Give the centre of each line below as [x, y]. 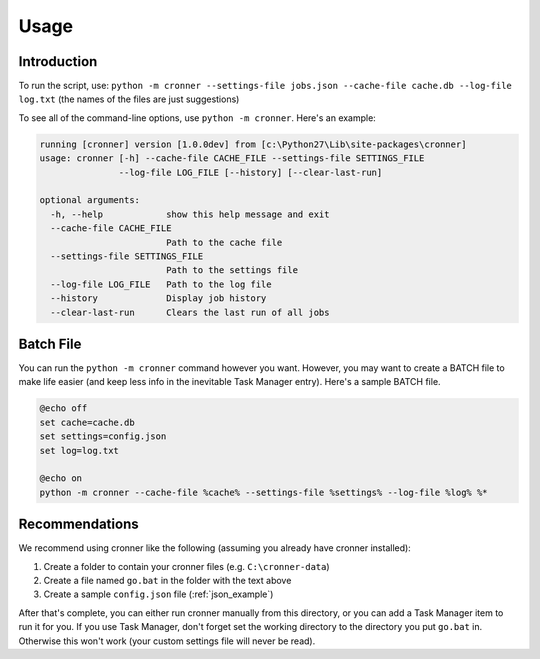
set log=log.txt [79, 450]
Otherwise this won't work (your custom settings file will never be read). [167, 641]
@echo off [63, 408]
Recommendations [78, 524]
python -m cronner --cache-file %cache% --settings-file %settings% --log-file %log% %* [264, 492]
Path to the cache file [224, 242]
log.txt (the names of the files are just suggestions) [129, 99]
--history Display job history [158, 298]
